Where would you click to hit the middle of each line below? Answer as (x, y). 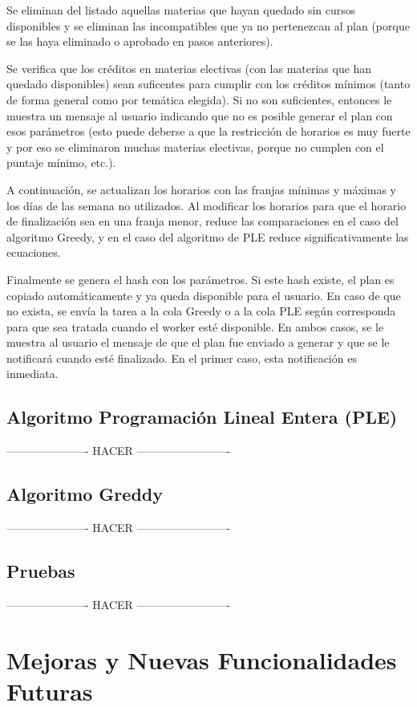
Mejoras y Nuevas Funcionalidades (202, 659)
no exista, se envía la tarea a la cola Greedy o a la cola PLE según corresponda (201, 311)
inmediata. (32, 374)
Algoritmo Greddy (85, 494)
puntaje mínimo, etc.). (61, 163)
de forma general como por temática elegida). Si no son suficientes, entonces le (199, 99)
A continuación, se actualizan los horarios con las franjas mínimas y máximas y (201, 189)
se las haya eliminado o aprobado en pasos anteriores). (140, 41)
